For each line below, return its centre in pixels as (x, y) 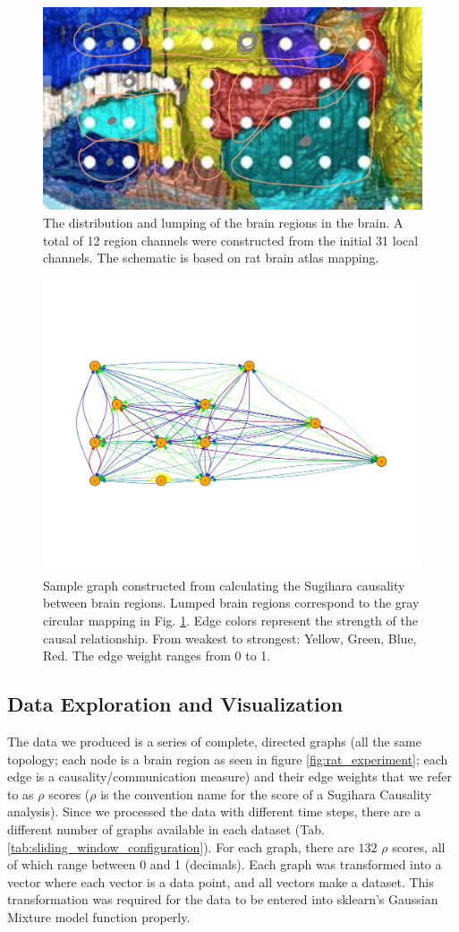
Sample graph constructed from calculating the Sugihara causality (224, 585)
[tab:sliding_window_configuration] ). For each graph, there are (181, 846)
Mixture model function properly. (99, 916)
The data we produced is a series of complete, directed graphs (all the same (214, 741)
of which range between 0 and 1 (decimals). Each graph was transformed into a (225, 864)
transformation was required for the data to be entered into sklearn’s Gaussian (223, 899)
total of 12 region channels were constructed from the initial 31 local (231, 240)
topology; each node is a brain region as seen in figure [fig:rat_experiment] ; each (228, 759)
